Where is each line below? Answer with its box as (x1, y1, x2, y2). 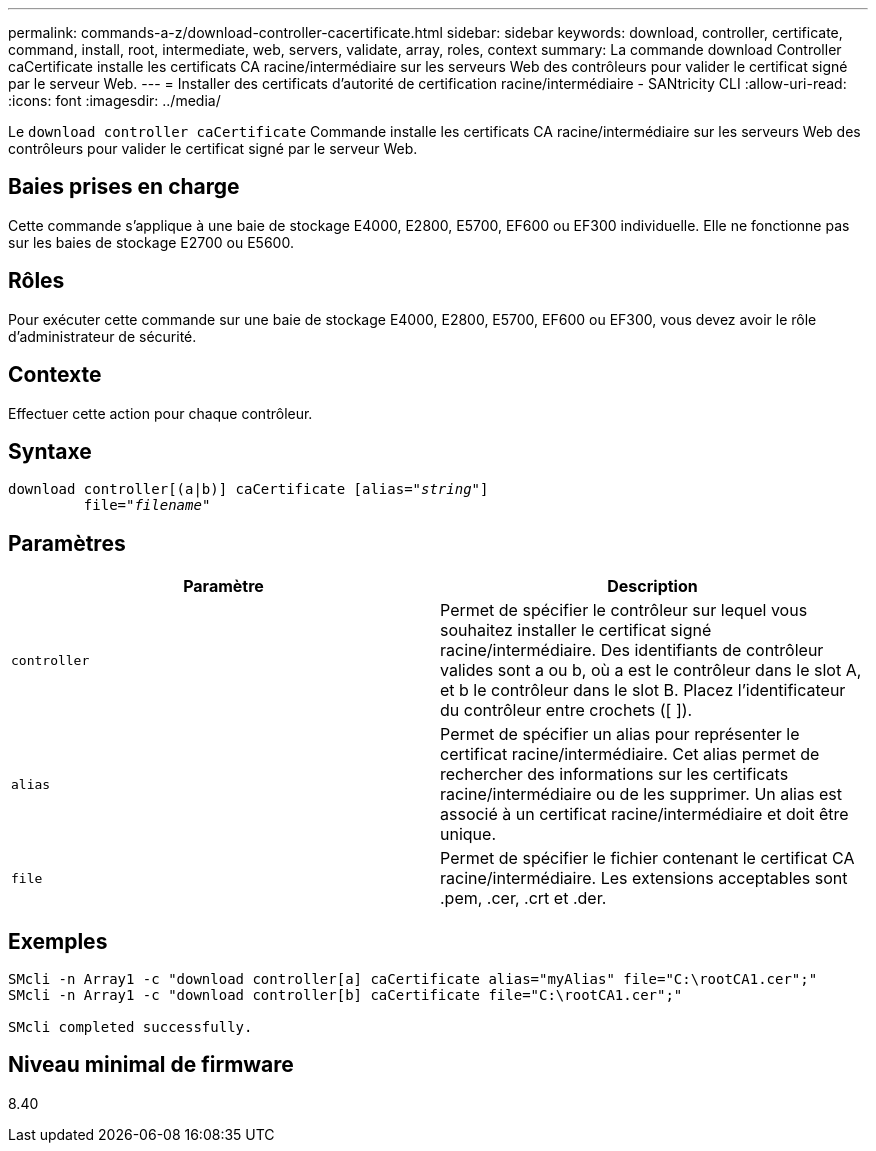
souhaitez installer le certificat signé (440, 620, 712, 641)
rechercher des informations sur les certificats (440, 764, 789, 785)
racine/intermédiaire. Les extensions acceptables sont (440, 868, 848, 889)
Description (607, 576, 698, 597)
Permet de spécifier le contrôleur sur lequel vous (440, 600, 808, 621)
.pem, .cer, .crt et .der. (440, 888, 607, 909)
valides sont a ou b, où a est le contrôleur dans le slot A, (440, 660, 862, 681)
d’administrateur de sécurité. (8, 327, 197, 345)
